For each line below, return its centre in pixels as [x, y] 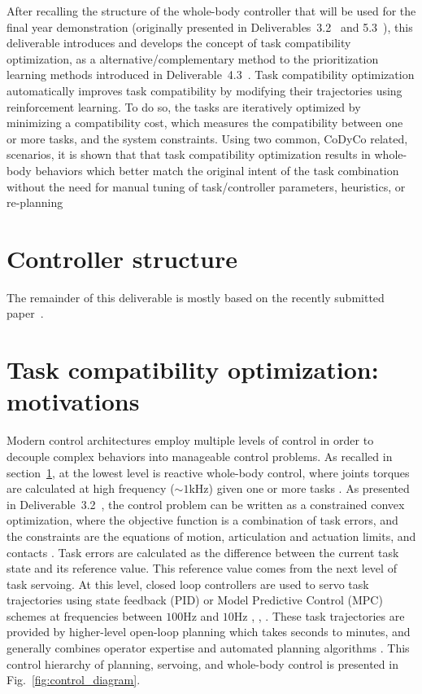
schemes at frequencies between [85, 615]
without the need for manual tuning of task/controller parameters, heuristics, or [206, 186]
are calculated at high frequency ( [91, 488]
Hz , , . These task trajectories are [319, 615]
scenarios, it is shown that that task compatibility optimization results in [189, 154]
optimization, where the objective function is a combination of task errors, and [202, 520]
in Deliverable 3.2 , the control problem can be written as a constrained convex [206, 504]
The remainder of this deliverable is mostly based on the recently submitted [196, 297]
